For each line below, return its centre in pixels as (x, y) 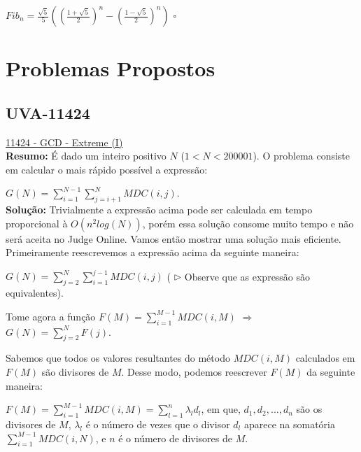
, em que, (221, 409)
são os (309, 409)
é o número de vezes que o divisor (158, 424)
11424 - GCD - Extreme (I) (64, 142)
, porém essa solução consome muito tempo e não (248, 223)
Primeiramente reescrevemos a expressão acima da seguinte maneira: (153, 252)
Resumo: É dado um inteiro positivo (86, 156)
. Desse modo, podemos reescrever (194, 372)
